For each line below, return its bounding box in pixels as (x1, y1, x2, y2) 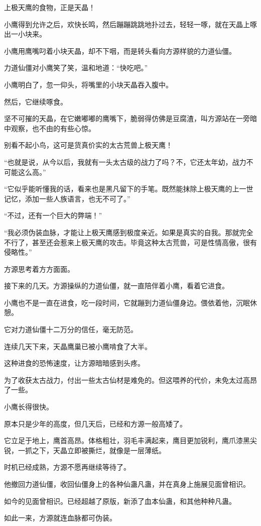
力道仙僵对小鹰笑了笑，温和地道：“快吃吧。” (4, 62, 148, 73)
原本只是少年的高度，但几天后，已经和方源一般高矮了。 (4, 418, 187, 429)
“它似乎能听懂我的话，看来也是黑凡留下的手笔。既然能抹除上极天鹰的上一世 (4, 183, 253, 194)
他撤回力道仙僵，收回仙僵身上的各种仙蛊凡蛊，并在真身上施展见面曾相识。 (4, 479, 250, 489)
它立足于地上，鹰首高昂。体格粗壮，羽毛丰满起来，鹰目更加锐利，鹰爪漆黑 (4, 435, 250, 446)
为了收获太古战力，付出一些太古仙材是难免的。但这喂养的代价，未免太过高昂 (4, 374, 257, 385)
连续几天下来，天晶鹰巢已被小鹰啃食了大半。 (4, 341, 152, 351)
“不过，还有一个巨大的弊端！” (4, 210, 102, 221)
